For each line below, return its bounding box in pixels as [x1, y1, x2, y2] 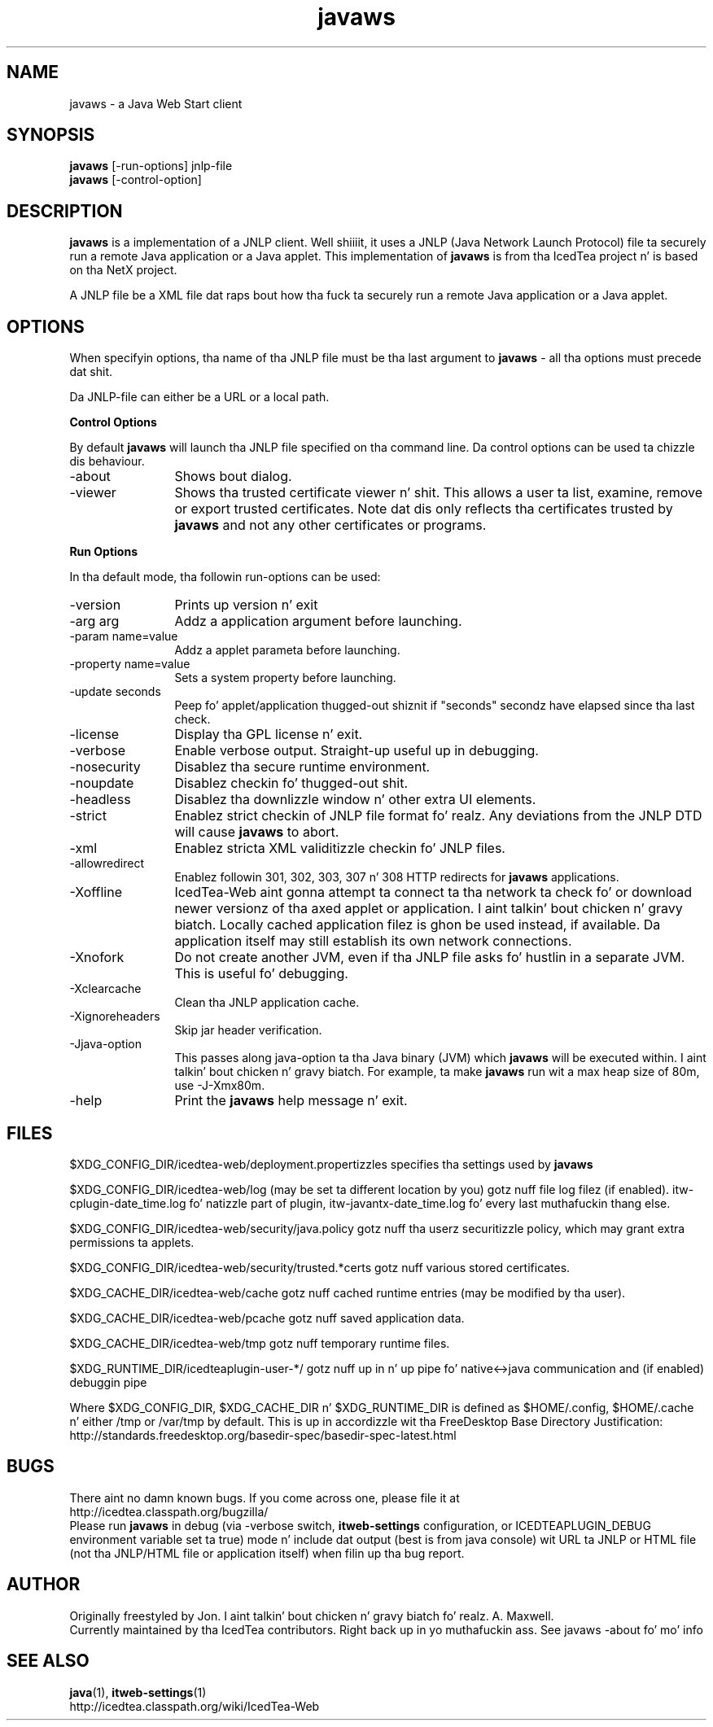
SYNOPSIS [7, 125, 95, 146]
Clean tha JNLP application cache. [174, 995, 360, 1010]
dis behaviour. [69, 454, 145, 469]
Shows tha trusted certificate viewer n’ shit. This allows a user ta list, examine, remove [174, 484, 702, 501]
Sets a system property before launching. [174, 671, 396, 685]
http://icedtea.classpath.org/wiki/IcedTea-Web [69, 1699, 320, 1713]
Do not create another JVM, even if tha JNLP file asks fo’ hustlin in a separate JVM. [174, 949, 685, 966]
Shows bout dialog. [174, 468, 292, 485]
